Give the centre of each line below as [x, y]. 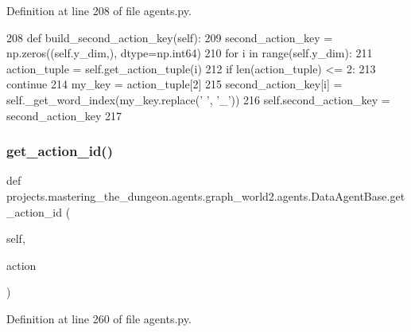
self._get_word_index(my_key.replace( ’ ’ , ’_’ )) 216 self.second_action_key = [198, 99]
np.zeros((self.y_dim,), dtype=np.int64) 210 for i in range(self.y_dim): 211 [190, 53]
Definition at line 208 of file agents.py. [99, 10]
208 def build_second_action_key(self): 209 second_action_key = [170, 37]
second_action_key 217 [64, 115]
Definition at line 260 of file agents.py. [99, 318]
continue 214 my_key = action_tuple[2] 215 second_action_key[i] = [174, 84]
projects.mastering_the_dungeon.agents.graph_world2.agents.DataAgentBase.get [206, 195]
